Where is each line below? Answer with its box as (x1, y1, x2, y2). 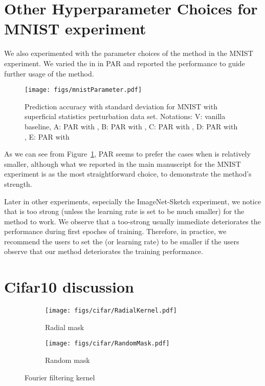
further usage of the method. (4, 68, 94, 79)
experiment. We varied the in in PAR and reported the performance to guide (4, 57, 245, 68)
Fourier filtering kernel (25, 372, 95, 382)
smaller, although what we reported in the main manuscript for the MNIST (4, 158, 241, 169)
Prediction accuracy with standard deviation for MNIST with (25, 101, 217, 111)
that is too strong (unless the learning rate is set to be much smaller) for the (4, 206, 245, 217)
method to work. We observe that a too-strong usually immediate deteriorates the (4, 216, 261, 226)
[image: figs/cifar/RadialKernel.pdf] (45, 307, 177, 315)
